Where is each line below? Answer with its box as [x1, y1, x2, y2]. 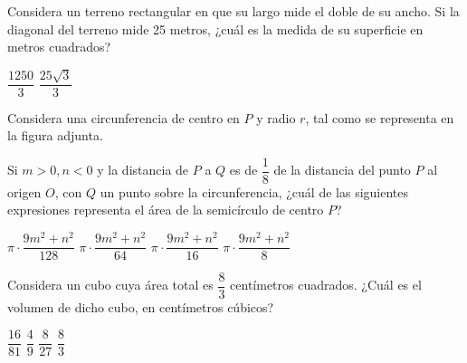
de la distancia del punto [273, 160, 411, 179]
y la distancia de [97, 160, 189, 179]
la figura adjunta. [7, 126, 103, 145]
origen [7, 182, 42, 201]
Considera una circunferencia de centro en [7, 108, 240, 127]
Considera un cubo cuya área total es [7, 275, 214, 294]
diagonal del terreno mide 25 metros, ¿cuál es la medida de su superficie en [7, 19, 424, 38]
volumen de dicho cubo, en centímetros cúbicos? [7, 298, 274, 317]
